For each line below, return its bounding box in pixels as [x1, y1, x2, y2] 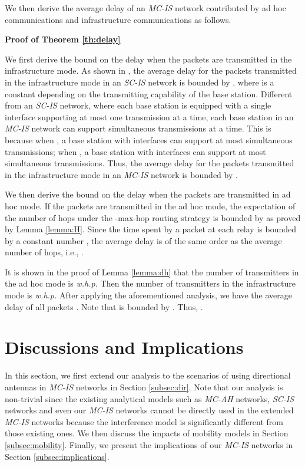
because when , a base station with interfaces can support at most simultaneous [5, 133, 293, 146]
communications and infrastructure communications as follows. [5, 13, 231, 25]
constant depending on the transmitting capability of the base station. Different [5, 87, 293, 100]
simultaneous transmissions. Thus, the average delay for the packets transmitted [5, 157, 294, 169]
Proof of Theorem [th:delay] [5, 33, 121, 45]
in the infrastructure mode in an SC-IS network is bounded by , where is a [5, 75, 274, 88]
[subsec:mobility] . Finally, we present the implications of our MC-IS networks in [5, 438, 293, 450]
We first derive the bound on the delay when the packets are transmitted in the [5, 52, 292, 65]
